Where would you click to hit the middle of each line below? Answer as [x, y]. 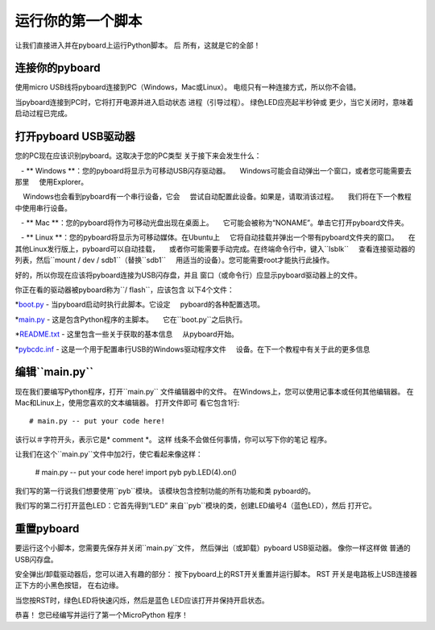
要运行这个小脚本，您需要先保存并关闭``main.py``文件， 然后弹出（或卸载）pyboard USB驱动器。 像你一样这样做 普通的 [213, 548]
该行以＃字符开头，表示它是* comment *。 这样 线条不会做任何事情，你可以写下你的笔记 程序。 [173, 439]
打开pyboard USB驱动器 [75, 137]
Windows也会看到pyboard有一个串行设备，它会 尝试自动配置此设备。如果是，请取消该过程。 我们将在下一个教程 [217, 197]
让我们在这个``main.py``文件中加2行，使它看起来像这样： [109, 454]
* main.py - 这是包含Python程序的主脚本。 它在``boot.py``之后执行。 [131, 319]
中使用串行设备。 [43, 208]
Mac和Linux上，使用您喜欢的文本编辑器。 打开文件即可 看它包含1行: [127, 403]
